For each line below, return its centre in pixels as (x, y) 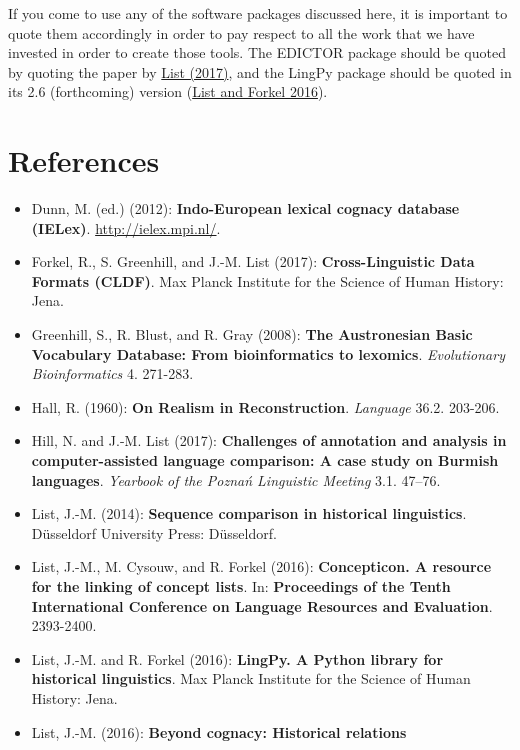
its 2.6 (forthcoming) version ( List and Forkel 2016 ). (168, 91)
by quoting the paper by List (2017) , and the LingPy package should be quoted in (260, 71)
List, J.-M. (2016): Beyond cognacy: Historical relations (219, 731)
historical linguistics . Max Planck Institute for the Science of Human (251, 678)
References (84, 160)
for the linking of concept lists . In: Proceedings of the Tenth (241, 586)
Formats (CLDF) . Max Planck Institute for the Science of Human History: (267, 280)
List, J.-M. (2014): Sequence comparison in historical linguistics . (249, 513)
